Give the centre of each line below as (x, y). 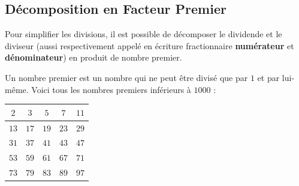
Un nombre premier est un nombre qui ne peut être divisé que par (126, 77)
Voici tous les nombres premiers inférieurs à (111, 89)
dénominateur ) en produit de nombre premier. (93, 57)
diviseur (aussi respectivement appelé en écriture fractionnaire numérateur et (149, 45)
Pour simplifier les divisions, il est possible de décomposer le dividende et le (144, 34)
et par (268, 77)
